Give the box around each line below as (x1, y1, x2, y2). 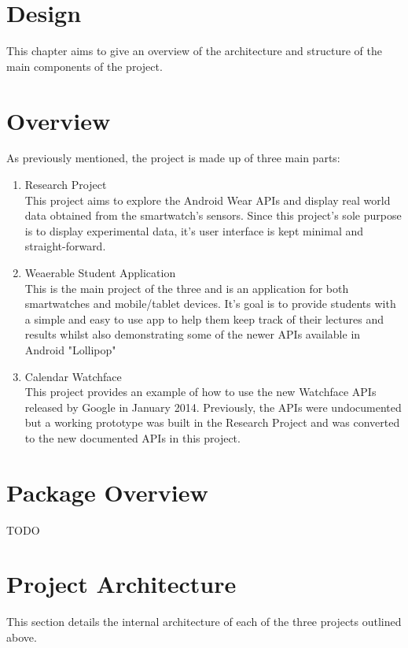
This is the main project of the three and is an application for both (24, 280, 349, 296)
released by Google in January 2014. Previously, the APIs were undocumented (24, 398, 402, 415)
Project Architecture (6, 568, 237, 600)
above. (6, 628, 37, 645)
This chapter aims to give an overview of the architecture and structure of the (6, 43, 382, 59)
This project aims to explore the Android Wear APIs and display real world (24, 191, 391, 208)
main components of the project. (6, 57, 163, 74)
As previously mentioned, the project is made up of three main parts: (6, 150, 340, 166)
